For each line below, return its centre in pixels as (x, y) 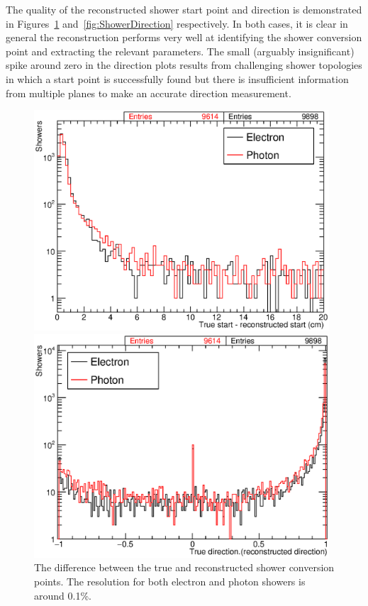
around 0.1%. (63, 595)
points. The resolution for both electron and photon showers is (170, 582)
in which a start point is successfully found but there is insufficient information (177, 78)
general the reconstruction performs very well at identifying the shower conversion (184, 37)
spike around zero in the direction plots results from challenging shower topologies (184, 65)
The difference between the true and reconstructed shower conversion (184, 567)
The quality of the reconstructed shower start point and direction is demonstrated (184, 9)
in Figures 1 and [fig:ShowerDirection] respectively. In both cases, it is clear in (177, 23)
